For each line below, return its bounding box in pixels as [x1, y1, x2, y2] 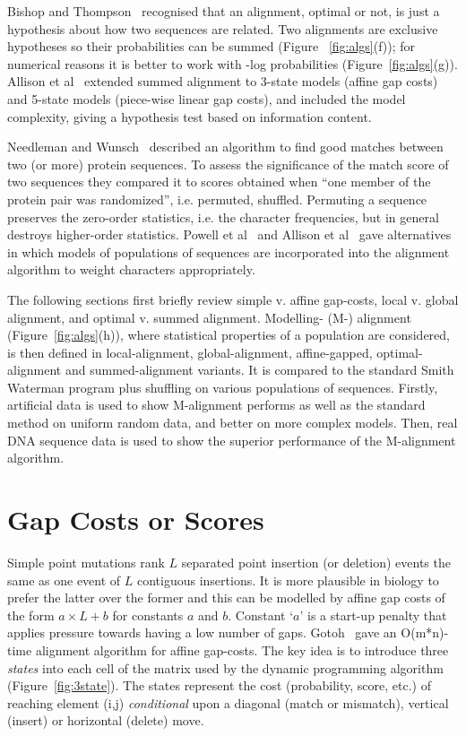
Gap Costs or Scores [7, 501, 264, 538]
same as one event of [7, 570, 121, 589]
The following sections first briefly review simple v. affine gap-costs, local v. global [7, 290, 459, 308]
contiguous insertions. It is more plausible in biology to [136, 570, 439, 589]
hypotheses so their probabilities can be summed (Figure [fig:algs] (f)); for [7, 37, 416, 56]
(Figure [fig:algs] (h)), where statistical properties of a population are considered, [7, 325, 450, 344]
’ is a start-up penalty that [299, 605, 447, 624]
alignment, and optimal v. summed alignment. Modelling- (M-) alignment [7, 307, 411, 326]
